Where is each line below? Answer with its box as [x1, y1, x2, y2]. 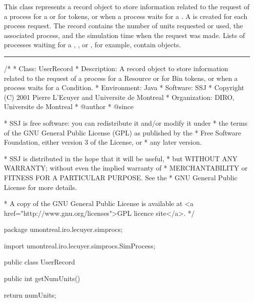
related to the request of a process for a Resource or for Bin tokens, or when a [4, 73, 238, 83]
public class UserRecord [4, 257, 75, 267]
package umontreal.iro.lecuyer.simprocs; [4, 224, 123, 234]
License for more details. [4, 182, 77, 192]
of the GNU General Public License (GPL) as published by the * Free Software [4, 127, 241, 137]
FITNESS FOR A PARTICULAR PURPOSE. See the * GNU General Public [4, 172, 237, 182]
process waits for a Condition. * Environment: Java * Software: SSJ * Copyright [4, 82, 244, 93]
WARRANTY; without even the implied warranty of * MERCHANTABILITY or [4, 163, 248, 173]
